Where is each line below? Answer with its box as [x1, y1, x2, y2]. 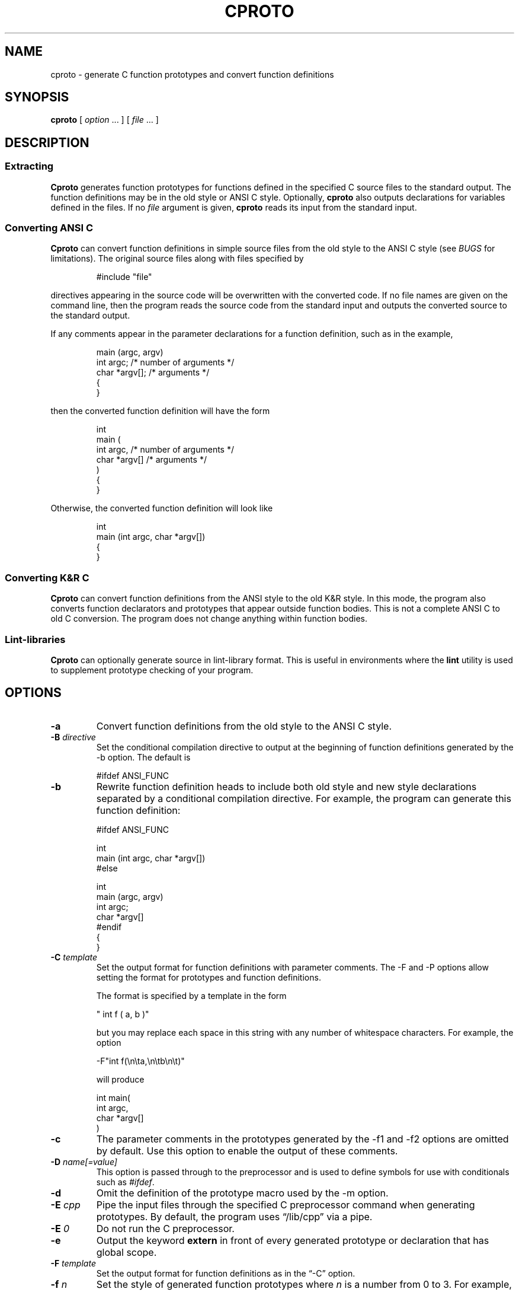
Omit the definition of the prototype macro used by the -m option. [96, 1186, 389, 1199]
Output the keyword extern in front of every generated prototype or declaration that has [96, 1234, 489, 1246]
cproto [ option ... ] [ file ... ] [50, 114, 159, 125]
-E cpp [50, 1198, 81, 1211]
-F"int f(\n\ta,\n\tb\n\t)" [96, 1055, 185, 1066]
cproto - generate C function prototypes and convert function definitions [50, 69, 334, 79]
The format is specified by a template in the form [96, 990, 287, 1001]
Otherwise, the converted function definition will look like [50, 503, 273, 514]
